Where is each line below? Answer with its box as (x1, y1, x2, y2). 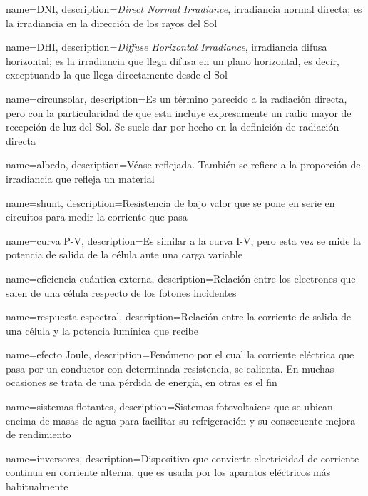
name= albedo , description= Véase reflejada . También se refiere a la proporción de (6, 157, 361, 172)
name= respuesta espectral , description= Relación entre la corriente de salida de (6, 309, 352, 324)
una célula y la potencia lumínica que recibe (6, 323, 198, 338)
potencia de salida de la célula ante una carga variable (6, 247, 242, 262)
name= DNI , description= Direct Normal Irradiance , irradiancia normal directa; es (6, 1, 362, 16)
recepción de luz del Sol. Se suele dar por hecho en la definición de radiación (6, 119, 339, 134)
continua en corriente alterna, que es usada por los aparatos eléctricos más (6, 465, 331, 480)
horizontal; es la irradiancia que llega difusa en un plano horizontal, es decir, (6, 53, 339, 68)
